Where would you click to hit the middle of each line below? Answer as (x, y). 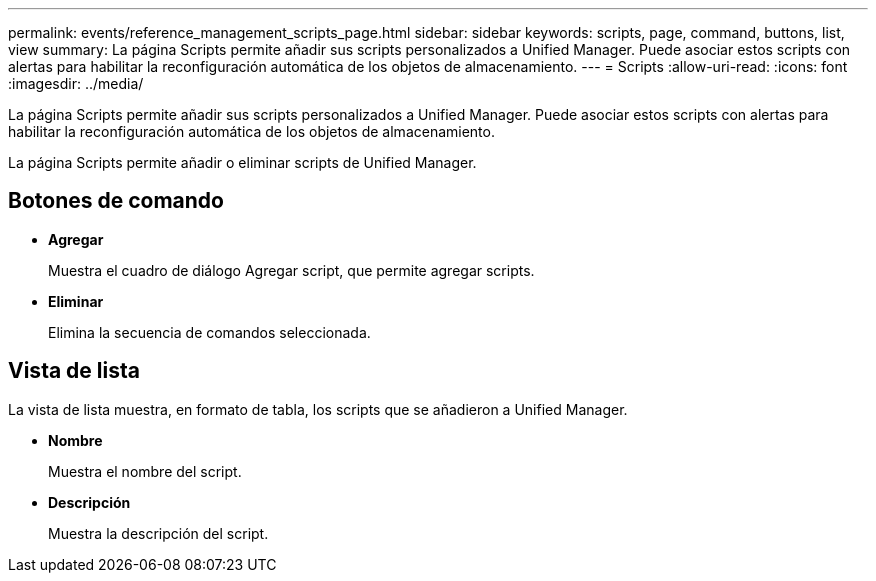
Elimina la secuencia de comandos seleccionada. (209, 332)
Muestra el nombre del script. (145, 471)
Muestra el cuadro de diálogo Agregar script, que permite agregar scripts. (291, 270)
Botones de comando (116, 201)
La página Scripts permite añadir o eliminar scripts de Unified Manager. (242, 162)
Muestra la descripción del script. (158, 533)
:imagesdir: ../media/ (76, 83)
